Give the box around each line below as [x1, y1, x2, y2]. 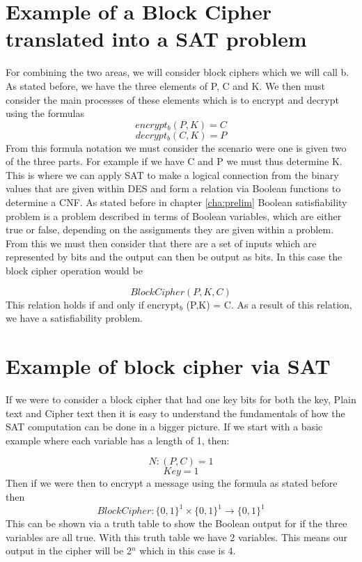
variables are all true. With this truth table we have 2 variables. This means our [6, 529, 347, 544]
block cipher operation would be [6, 263, 143, 278]
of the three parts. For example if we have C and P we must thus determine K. [6, 154, 343, 169]
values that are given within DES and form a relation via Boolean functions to [6, 181, 341, 196]
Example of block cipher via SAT [6, 352, 331, 380]
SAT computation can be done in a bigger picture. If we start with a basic [6, 419, 323, 434]
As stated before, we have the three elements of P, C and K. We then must [6, 78, 326, 93]
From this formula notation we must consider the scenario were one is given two [6, 140, 347, 155]
